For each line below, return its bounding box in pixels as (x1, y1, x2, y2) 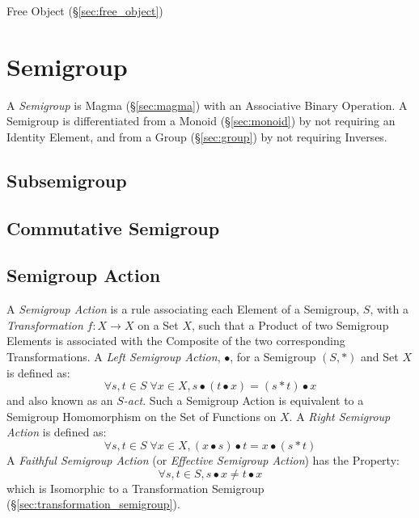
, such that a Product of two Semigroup (192, 316, 389, 333)
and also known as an (6, 392, 113, 409)
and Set (361, 348, 399, 365)
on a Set (138, 316, 179, 333)
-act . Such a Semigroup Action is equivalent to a (123, 392, 364, 409)
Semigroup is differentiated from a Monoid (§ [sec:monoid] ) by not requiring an (6, 112, 396, 129)
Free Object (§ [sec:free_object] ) (6, 2, 163, 19)
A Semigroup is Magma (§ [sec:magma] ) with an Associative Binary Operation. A (6, 96, 408, 113)
